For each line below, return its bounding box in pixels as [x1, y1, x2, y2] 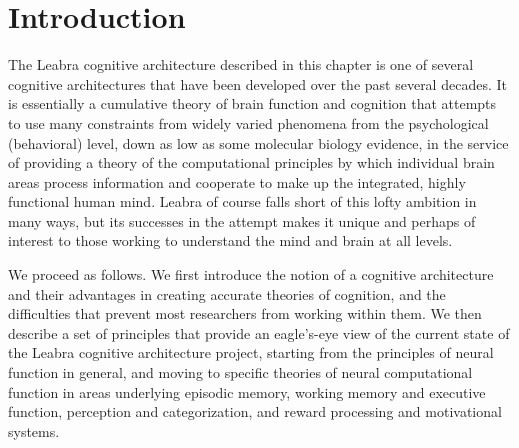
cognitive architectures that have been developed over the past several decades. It [8, 73, 507, 94]
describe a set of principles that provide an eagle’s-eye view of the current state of [8, 322, 510, 343]
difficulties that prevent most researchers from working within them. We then [8, 303, 482, 324]
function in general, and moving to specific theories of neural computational [8, 362, 473, 383]
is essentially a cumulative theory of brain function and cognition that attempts [8, 93, 497, 114]
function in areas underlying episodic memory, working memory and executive [8, 381, 486, 402]
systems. [8, 420, 60, 441]
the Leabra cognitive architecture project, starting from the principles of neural [8, 342, 494, 363]
